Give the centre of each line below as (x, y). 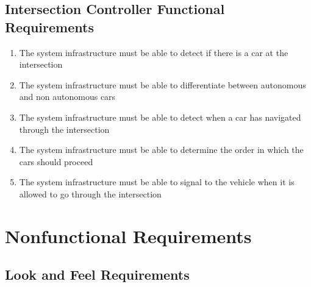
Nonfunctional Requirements (128, 236)
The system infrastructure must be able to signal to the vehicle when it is (157, 182)
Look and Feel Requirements (97, 275)
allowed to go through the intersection (90, 193)
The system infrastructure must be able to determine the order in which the (161, 150)
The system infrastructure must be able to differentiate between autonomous (163, 84)
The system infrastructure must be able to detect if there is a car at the (154, 52)
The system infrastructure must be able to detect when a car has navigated (160, 117)
